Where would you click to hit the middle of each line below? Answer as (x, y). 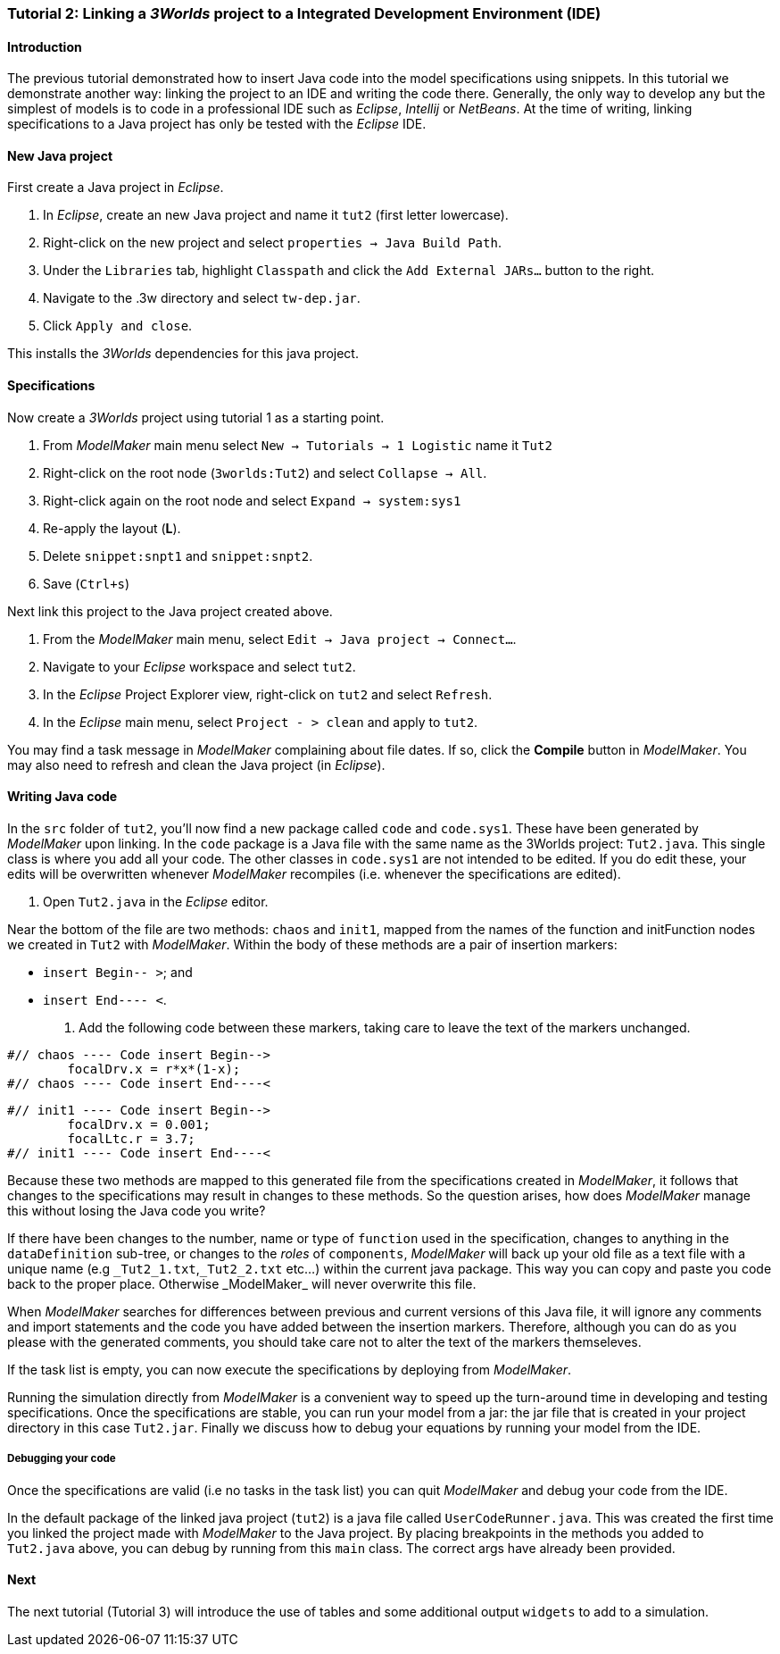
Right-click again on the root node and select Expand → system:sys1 (252, 500)
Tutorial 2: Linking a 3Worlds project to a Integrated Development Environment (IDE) (304, 13)
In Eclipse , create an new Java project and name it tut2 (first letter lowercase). (276, 215)
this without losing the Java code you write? (137, 1210)
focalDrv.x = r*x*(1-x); (154, 1069)
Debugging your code (62, 1459)
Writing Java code (62, 797)
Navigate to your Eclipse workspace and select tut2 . (199, 666)
